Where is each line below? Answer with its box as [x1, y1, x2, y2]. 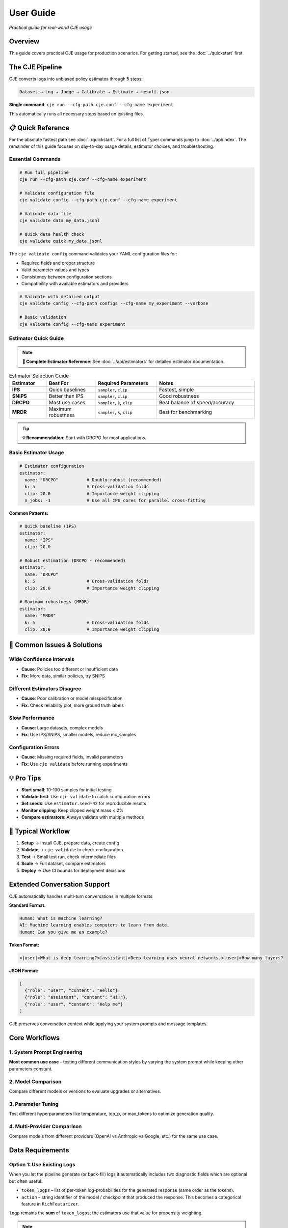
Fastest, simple [159, 386, 194, 393]
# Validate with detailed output [19, 294, 100, 299]
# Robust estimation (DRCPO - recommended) [19, 558, 126, 563]
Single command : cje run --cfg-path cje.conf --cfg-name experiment [9, 102, 174, 108]
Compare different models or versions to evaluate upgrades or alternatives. [9, 1088, 161, 1094]
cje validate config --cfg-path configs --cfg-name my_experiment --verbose [19, 301, 209, 307]
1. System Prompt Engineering [9, 1049, 83, 1056]
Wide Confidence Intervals [9, 656, 75, 663]
